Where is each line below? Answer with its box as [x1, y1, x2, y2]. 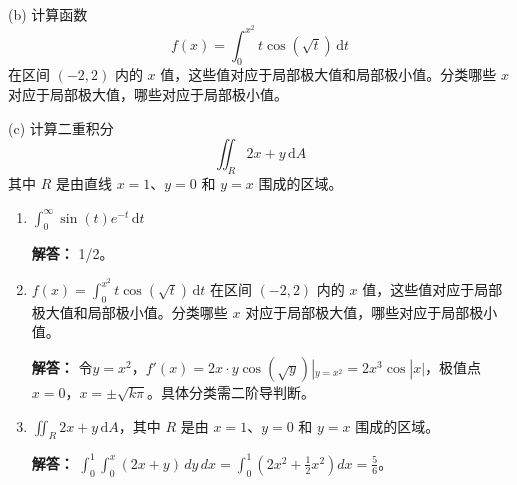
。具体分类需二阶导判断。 [147, 382, 316, 403]
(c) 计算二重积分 [8, 117, 114, 138]
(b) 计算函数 [8, 4, 88, 24]
